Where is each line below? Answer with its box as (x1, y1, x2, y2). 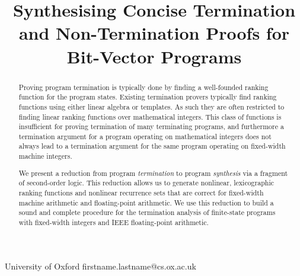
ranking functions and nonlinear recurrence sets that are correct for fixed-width (18, 188, 264, 197)
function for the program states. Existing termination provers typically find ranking (18, 92, 277, 102)
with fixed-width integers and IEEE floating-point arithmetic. (18, 217, 209, 227)
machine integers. (18, 151, 72, 161)
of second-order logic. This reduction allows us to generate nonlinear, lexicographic (18, 178, 274, 188)
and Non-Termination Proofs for (18, 21, 290, 45)
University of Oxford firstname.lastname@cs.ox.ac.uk (5, 259, 196, 272)
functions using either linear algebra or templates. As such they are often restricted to (18, 101, 285, 111)
